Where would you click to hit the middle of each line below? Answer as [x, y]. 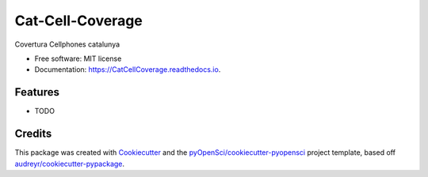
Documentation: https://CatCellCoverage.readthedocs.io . [128, 70]
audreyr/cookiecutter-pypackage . [70, 164]
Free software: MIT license [78, 58]
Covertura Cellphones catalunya [67, 44]
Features [37, 92]
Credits [33, 134]
